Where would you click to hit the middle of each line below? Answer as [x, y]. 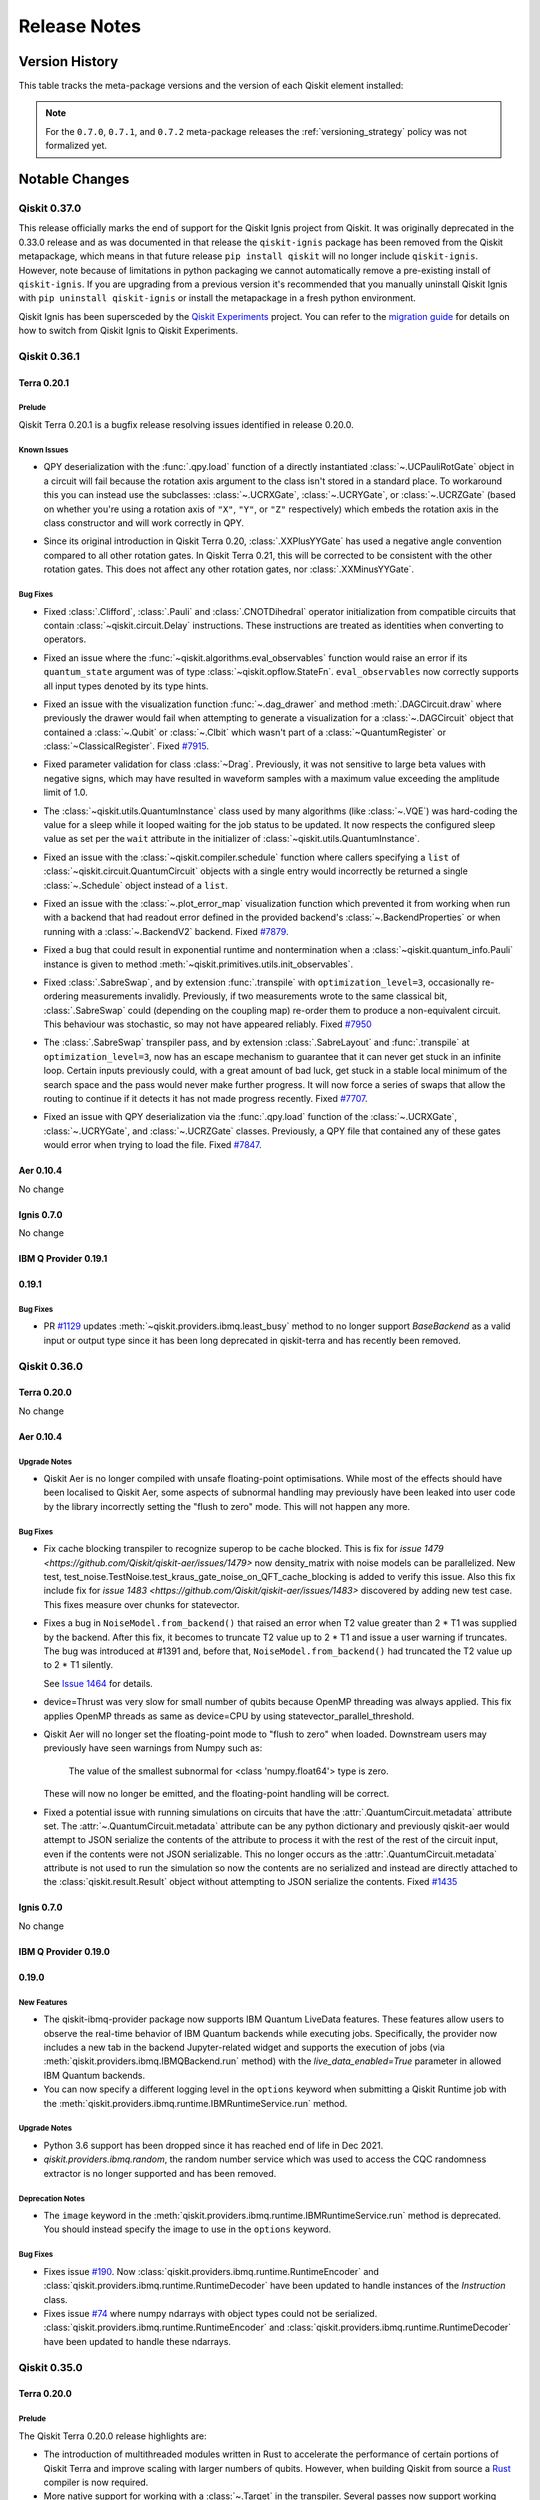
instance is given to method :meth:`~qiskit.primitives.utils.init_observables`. [198, 964]
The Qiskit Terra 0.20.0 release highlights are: [112, 2436]
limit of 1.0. [66, 792]
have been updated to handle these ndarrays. [137, 2341]
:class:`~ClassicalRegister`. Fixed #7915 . [126, 746]
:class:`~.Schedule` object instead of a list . [136, 885]
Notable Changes [74, 179]
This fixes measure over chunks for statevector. [141, 1604]
